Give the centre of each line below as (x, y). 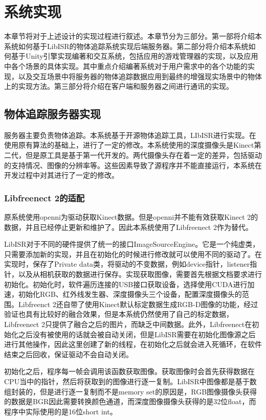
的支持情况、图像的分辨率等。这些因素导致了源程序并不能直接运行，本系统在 (133, 165)
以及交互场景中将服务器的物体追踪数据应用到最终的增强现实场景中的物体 (140, 76)
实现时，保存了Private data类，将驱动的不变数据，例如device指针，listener (127, 264)
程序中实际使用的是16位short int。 (61, 411)
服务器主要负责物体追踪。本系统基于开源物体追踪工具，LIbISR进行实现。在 (130, 135)
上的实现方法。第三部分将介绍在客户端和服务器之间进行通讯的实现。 (119, 86)
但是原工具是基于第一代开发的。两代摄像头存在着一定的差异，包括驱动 (143, 155)
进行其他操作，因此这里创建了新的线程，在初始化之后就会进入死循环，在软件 (133, 344)
